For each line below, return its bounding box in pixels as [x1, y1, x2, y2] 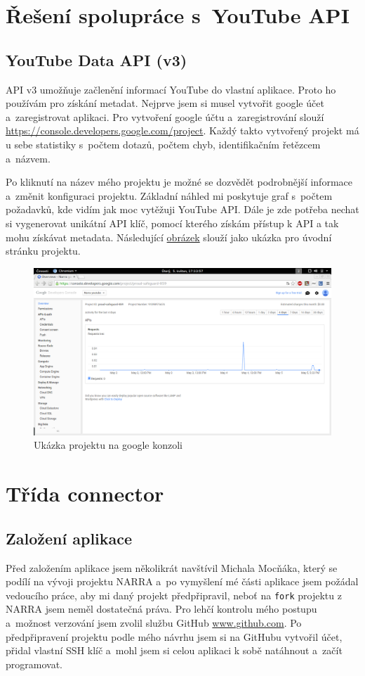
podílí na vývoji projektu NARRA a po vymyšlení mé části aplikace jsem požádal [6, 574, 359, 589]
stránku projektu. [6, 243, 81, 258]
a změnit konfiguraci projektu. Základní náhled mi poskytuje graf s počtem [6, 188, 333, 203]
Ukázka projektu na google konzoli [34, 438, 183, 452]
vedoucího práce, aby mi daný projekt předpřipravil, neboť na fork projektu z [6, 587, 342, 602]
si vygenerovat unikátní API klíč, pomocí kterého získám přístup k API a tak [6, 215, 339, 230]
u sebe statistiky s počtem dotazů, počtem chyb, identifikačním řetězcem [6, 136, 321, 151]
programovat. [6, 656, 62, 671]
